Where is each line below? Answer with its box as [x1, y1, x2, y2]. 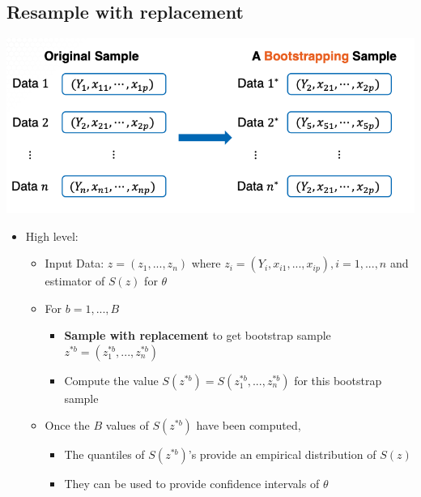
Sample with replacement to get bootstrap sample [64, 327, 331, 344]
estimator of [45, 272, 105, 289]
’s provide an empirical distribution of [188, 446, 376, 463]
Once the [45, 417, 90, 434]
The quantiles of [64, 446, 145, 463]
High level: [25, 227, 79, 244]
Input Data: [45, 255, 104, 272]
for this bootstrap [294, 371, 382, 388]
